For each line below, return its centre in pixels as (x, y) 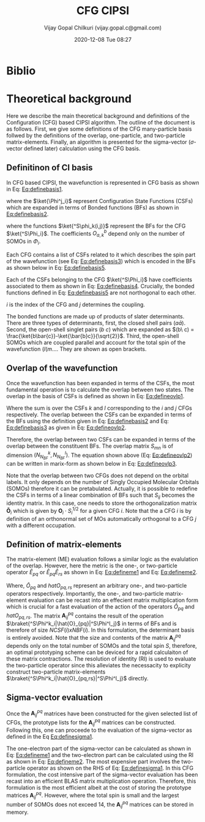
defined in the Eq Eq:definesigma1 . (50, 737)
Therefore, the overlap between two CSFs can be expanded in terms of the (101, 439)
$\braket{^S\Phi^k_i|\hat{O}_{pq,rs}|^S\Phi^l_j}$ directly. (77, 678)
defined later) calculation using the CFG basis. (82, 148)
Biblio (21, 71)
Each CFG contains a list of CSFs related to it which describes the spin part (101, 255)
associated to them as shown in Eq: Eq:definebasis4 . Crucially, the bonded (100, 286)
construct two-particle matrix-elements (56, 672)
